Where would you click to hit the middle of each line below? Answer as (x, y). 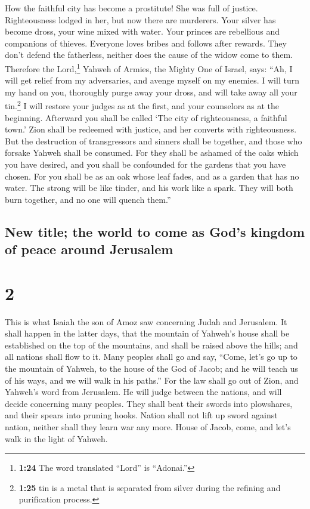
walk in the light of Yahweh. (56, 438)
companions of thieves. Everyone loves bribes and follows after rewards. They (146, 43)
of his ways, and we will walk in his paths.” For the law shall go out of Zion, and (152, 380)
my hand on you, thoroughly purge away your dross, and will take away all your (151, 92)
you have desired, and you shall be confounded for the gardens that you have (145, 164)
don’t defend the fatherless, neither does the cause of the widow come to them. (149, 55)
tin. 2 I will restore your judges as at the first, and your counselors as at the (142, 105)
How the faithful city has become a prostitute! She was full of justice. (131, 8)
